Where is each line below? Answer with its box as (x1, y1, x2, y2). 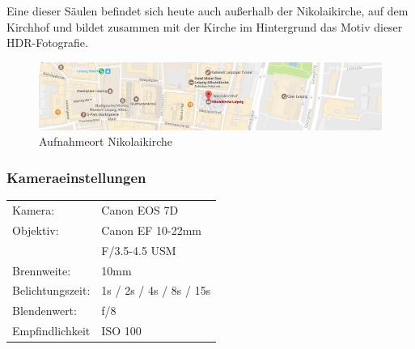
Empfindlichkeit (12, 322, 91, 339)
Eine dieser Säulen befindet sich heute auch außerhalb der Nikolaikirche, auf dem (6, 2, 409, 19)
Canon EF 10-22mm (101, 221, 201, 238)
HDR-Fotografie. (6, 34, 88, 51)
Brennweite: (12, 262, 71, 279)
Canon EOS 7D (101, 201, 179, 218)
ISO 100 (101, 322, 142, 339)
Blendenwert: (12, 302, 77, 319)
